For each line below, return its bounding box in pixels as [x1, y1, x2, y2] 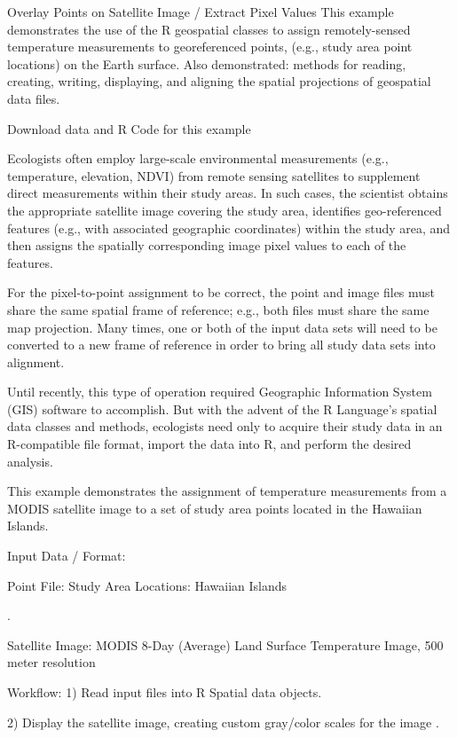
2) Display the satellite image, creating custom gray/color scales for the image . [7, 712, 439, 731]
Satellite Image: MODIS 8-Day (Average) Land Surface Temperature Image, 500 [7, 635, 444, 654]
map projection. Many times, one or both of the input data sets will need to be [7, 318, 437, 336]
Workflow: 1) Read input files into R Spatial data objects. [7, 683, 322, 701]
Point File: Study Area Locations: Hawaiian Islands [7, 576, 288, 594]
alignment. [7, 352, 65, 371]
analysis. [7, 451, 53, 470]
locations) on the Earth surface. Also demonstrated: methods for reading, [7, 54, 406, 73]
